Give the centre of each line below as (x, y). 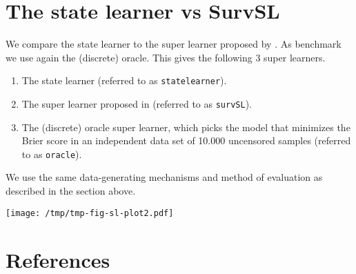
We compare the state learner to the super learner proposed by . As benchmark (174, 44)
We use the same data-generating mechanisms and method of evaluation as (164, 177)
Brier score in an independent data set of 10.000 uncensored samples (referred (186, 140)
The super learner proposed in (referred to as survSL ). (137, 103)
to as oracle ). (52, 154)
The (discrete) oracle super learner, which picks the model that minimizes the (186, 127)
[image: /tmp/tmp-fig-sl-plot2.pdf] (90, 213)
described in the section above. (71, 191)
